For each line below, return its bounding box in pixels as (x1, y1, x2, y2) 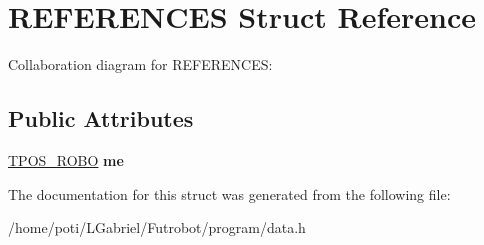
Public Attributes (8, 103, 194, 134)
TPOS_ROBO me (8, 149, 124, 170)
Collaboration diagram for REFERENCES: (8, 54, 273, 75)
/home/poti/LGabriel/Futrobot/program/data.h (8, 217, 306, 238)
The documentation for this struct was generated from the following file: (8, 183, 451, 204)
